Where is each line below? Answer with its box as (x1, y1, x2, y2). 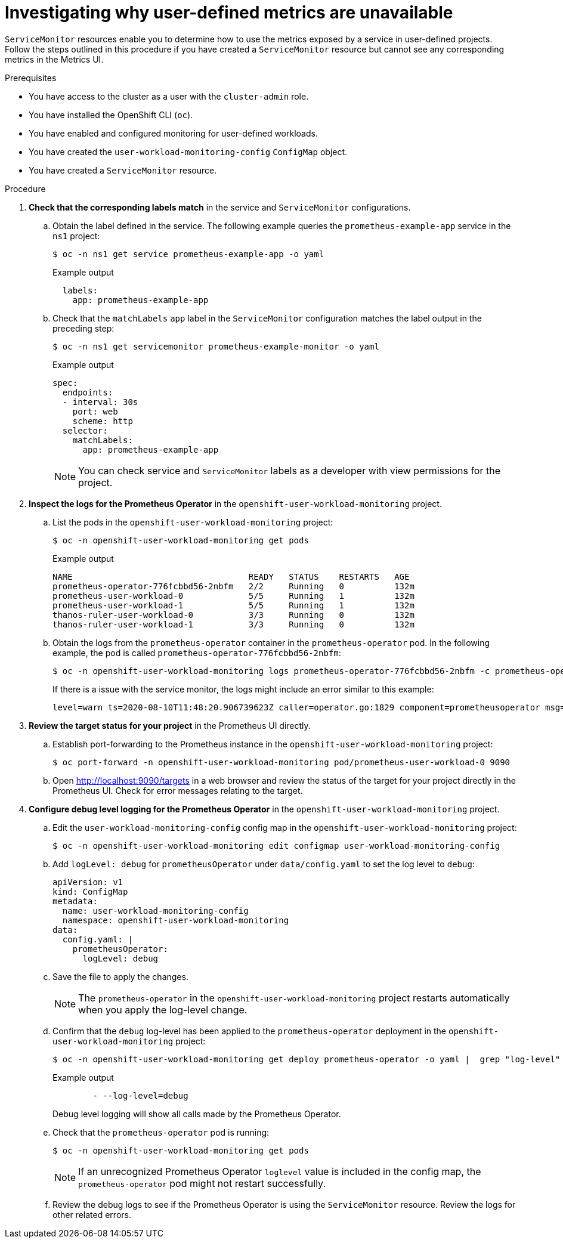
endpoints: (62, 387, 113, 397)
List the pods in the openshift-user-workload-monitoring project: (52, 517, 333, 527)
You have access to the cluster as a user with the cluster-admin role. (29, 91, 309, 101)
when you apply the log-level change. (78, 1003, 248, 1016)
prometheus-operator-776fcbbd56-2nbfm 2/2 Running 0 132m (52, 581, 414, 591)
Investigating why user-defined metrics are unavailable (5, 2, 453, 23)
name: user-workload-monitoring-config (62, 905, 249, 916)
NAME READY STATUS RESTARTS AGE (52, 571, 410, 582)
